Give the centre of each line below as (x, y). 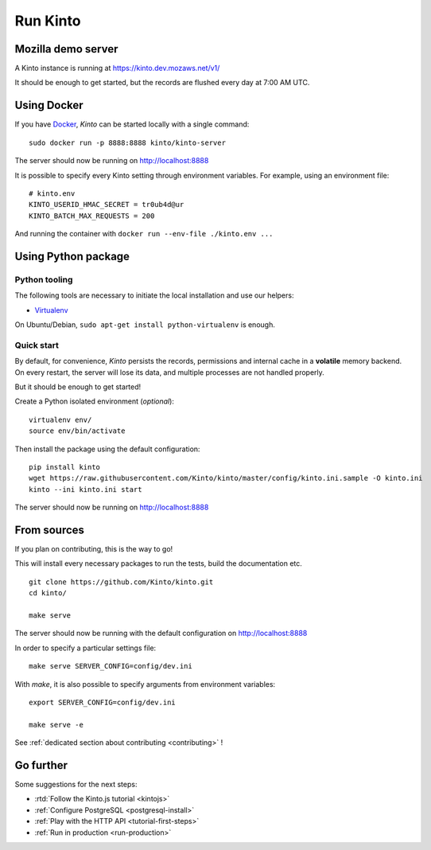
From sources (50, 530)
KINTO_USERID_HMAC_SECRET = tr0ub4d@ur (107, 205)
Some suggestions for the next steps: (76, 784)
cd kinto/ (48, 593)
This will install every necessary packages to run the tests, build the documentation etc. (158, 563)
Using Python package (72, 256)
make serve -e (56, 725)
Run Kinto (48, 21)
